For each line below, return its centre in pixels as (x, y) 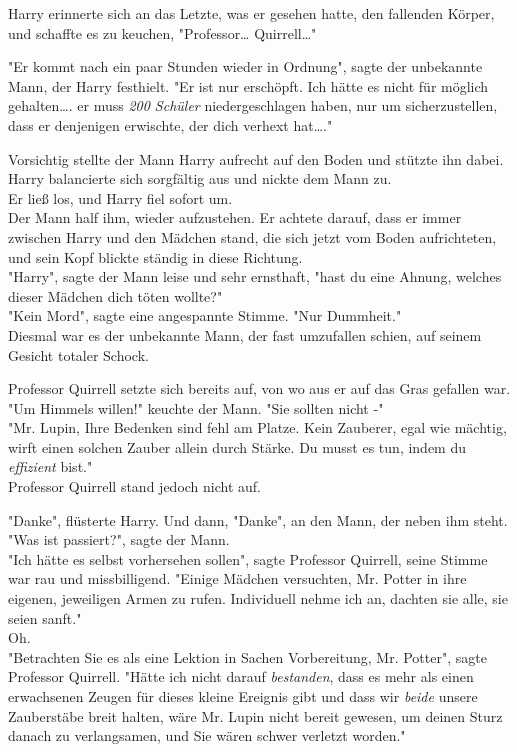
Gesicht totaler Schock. (78, 354)
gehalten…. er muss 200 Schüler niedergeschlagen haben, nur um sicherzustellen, (253, 105)
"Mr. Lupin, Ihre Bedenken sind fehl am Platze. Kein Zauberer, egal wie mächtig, (257, 427)
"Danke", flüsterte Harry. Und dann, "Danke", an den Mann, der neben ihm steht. (258, 519)
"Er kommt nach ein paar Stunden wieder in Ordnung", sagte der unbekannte (245, 66)
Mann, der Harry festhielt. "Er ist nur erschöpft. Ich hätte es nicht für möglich (248, 85)
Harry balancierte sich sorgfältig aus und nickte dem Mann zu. (200, 178)
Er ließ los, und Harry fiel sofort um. (120, 197)
